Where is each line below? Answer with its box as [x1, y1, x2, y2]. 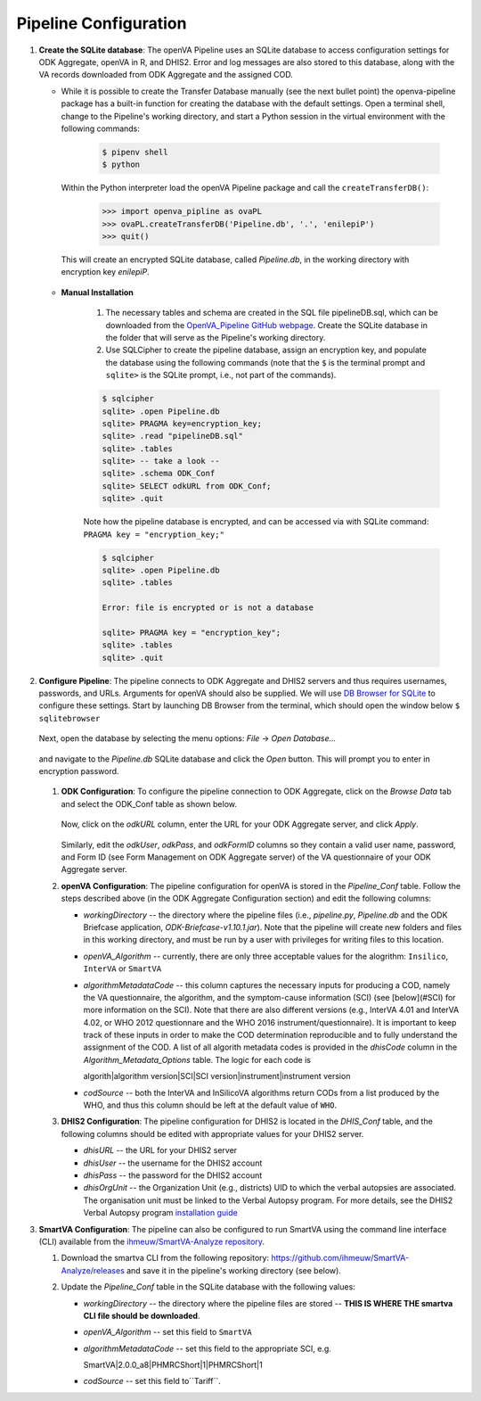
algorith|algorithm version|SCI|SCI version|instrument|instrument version [83, 1071, 351, 1082]
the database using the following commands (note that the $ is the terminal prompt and [105, 357, 426, 367]
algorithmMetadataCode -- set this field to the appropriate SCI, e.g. [83, 1343, 331, 1354]
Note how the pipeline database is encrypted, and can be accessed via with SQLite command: [83, 516, 429, 527]
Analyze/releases [61, 1265, 125, 1275]
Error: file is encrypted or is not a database [102, 603, 314, 613]
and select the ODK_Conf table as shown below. [61, 798, 238, 809]
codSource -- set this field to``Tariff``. [83, 1376, 222, 1387]
